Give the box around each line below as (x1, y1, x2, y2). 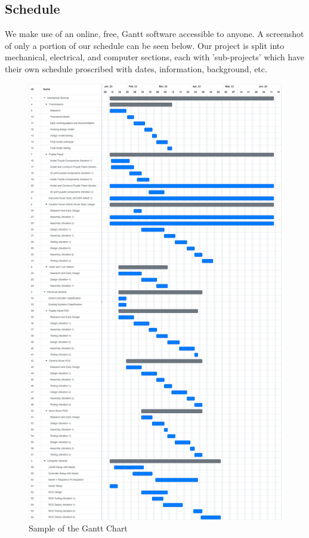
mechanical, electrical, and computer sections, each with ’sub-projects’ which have (5, 51, 305, 63)
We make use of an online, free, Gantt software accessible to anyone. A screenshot (5, 27, 304, 40)
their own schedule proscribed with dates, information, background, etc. (5, 62, 267, 75)
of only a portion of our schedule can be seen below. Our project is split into (5, 39, 285, 51)
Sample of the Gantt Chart (29, 522, 128, 534)
